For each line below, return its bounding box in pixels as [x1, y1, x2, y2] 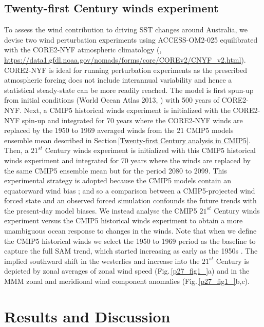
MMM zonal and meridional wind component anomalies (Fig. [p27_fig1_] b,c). [4, 276, 250, 286]
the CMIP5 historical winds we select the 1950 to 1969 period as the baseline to [4, 235, 256, 246]
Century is [216, 255, 249, 266]
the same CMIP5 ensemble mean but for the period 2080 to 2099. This [4, 165, 227, 176]
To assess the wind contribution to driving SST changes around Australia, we [4, 24, 248, 35]
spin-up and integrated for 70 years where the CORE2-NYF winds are [22, 114, 243, 125]
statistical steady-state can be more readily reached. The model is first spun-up [4, 84, 254, 95]
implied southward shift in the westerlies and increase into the [4, 255, 200, 266]
